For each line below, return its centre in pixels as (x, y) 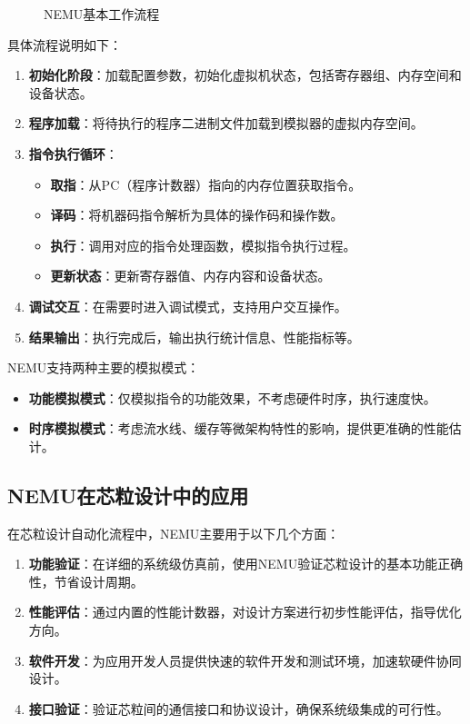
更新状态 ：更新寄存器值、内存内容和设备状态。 (190, 276)
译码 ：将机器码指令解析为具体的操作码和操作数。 (197, 215)
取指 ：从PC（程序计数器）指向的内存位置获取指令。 (206, 184)
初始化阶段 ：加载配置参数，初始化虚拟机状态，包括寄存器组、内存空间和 (245, 75)
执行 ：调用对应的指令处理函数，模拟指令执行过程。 (203, 245)
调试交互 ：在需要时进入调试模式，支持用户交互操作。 (188, 306)
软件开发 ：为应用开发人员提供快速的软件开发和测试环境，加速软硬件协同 (245, 660)
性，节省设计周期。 (86, 581)
